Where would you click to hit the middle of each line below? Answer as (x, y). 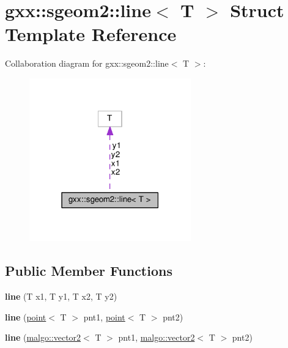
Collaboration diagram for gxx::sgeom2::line (87, 63)
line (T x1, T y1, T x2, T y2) (61, 296)
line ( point (26, 317)
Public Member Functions (89, 271)
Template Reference (91, 34)
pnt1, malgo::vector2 (157, 337)
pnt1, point (104, 317)
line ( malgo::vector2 (43, 337)
